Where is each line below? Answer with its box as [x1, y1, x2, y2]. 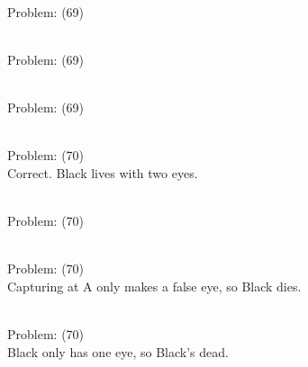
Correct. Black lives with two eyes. [7, 163, 198, 182]
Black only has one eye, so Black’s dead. [7, 342, 229, 361]
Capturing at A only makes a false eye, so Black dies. [7, 276, 302, 295]
